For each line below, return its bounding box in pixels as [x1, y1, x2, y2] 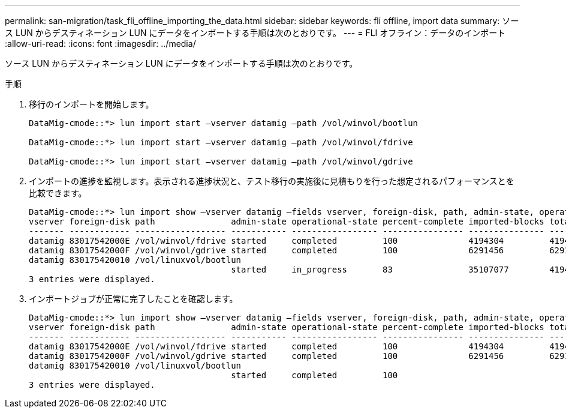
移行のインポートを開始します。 [29, 99, 154, 109]
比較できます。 [29, 188, 87, 198]
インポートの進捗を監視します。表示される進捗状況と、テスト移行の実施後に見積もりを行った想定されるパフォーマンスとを [29, 176, 514, 186]
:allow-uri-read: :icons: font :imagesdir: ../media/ [5, 38, 196, 49]
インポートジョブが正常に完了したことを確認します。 [29, 294, 238, 304]
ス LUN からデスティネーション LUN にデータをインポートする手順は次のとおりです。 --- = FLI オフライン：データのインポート [5, 28, 506, 38]
